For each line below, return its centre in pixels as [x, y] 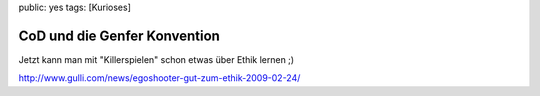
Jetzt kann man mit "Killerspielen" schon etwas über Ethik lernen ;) [156, 59]
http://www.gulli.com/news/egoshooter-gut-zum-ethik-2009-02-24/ [159, 78]
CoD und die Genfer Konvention [119, 35]
